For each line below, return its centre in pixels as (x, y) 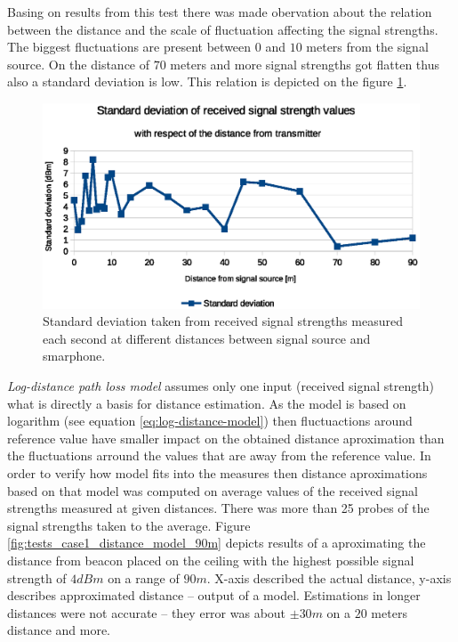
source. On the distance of (79, 64)
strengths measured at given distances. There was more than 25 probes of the (218, 508)
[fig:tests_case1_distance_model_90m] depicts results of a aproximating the (217, 543)
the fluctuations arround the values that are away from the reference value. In (219, 455)
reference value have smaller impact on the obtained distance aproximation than (226, 438)
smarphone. (74, 356)
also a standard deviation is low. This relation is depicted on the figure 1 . (207, 81)
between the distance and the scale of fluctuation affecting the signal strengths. (223, 29)
